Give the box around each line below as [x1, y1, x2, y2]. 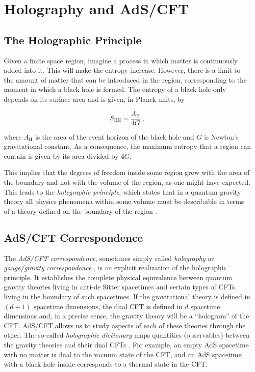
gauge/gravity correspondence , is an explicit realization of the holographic [4, 262, 227, 273]
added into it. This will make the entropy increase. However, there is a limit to [4, 65, 241, 75]
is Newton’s [204, 131, 239, 142]
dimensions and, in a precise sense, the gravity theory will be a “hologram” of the [4, 311, 249, 321]
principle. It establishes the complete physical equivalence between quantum [4, 272, 232, 282]
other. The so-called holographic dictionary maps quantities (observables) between [4, 330, 250, 340]
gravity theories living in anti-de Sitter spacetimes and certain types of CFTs [4, 282, 235, 292]
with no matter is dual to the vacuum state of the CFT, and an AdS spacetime [4, 349, 242, 359]
